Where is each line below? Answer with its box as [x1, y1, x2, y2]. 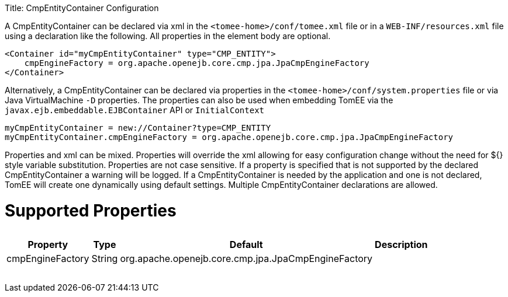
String [91, 252, 118, 264]
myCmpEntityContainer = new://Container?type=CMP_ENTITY [5, 123, 271, 132]
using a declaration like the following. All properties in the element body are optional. [5, 31, 331, 41]
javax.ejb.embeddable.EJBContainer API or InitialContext [5, 105, 265, 115]
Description [375, 238, 428, 250]
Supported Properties [5, 200, 177, 221]
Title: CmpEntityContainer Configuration [5, 3, 159, 13]
